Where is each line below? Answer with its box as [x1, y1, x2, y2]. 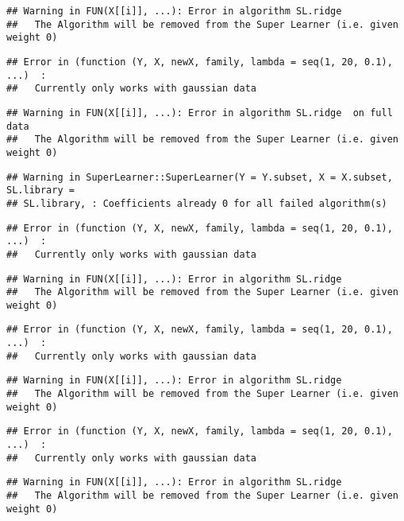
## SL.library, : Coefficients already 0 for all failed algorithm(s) [6, 197, 387, 209]
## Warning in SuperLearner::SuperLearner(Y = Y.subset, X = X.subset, [6, 171, 393, 183]
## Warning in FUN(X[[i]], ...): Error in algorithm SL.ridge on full [6, 107, 393, 119]
